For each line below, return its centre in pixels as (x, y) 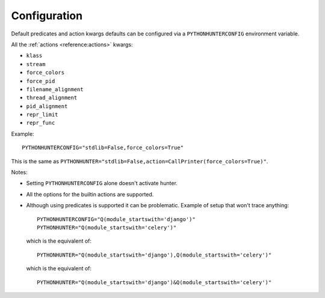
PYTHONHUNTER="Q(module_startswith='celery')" (107, 227)
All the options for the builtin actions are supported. (90, 194)
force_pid (41, 81)
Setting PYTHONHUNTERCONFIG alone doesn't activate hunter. (102, 183)
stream (36, 64)
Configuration (47, 16)
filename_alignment (55, 89)
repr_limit (42, 115)
